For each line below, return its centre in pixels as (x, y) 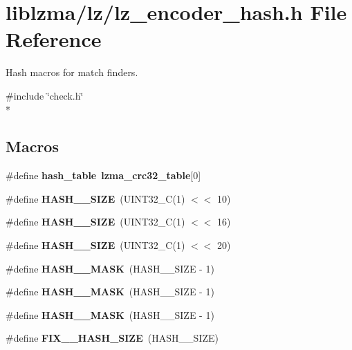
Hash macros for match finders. (72, 72)
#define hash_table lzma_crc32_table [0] (103, 175)
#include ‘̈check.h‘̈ (45, 95)
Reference (54, 39)
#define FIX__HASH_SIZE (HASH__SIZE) (112, 338)
